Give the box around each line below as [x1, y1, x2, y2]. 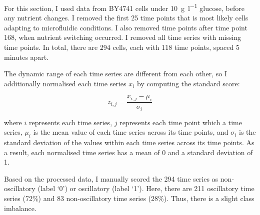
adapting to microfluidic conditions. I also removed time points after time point [4, 22, 247, 32]
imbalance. [4, 203, 36, 213]
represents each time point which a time [119, 117, 242, 127]
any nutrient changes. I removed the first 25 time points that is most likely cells [4, 12, 248, 23]
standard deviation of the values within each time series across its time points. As [4, 137, 254, 148]
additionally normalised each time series [4, 78, 126, 88]
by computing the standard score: [137, 78, 240, 88]
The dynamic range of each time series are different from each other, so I [4, 68, 227, 79]
